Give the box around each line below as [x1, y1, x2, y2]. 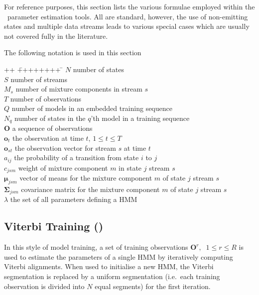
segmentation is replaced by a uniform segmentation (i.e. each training [4, 271, 220, 281]
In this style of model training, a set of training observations [4, 242, 188, 252]
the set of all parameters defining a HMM [10, 194, 137, 204]
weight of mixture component [18, 162, 108, 173]
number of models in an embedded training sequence [11, 103, 172, 113]
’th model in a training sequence [91, 112, 190, 123]
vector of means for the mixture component [19, 173, 152, 183]
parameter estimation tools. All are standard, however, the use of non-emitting [7, 11, 248, 21]
